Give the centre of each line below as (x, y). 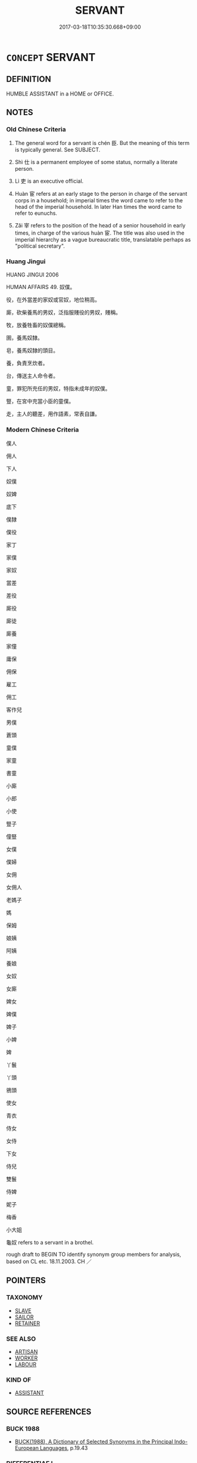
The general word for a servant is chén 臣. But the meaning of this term (102, 143)
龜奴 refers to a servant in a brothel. (50, 1243)
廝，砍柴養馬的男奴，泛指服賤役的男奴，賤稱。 (63, 312)
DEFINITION (29, 79)
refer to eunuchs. (36, 213)
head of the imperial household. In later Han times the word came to (98, 207)
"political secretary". (40, 246)
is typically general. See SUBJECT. (57, 150)
